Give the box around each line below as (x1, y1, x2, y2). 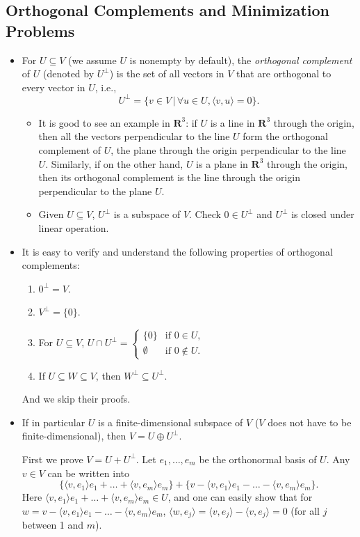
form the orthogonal (243, 129, 328, 143)
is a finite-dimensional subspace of (98, 414, 243, 429)
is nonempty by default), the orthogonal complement (129, 52, 352, 67)
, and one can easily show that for (167, 490, 313, 504)
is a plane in (196, 156, 248, 171)
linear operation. (38, 221, 109, 235)
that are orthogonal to (236, 66, 332, 81)
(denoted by (42, 66, 95, 81)
